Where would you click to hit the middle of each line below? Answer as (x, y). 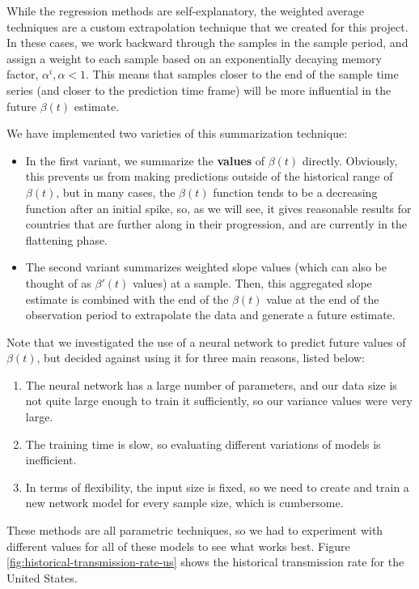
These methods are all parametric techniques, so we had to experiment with (195, 530)
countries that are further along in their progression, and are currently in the (216, 224)
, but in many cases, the (116, 192)
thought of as (58, 282)
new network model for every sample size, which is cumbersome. (184, 503)
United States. (42, 577)
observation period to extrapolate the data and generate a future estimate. (210, 315)
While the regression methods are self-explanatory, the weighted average (185, 11)
